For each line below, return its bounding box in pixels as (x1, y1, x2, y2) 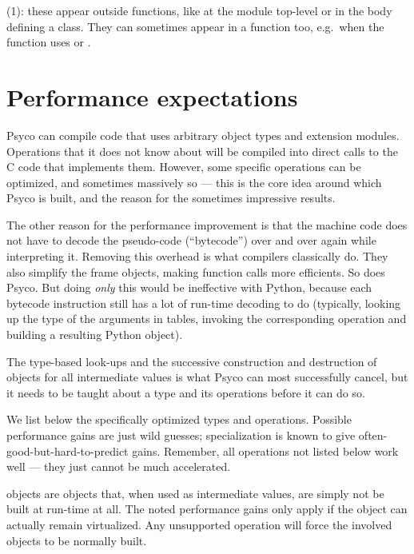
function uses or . (6, 34, 91, 50)
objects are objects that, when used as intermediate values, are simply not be (6, 484, 384, 501)
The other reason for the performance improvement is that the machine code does (6, 216, 408, 233)
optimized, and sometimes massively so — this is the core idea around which (6, 173, 382, 190)
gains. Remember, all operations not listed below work (132, 442, 399, 459)
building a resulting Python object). (6, 326, 183, 343)
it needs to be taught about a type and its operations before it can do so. (6, 384, 365, 401)
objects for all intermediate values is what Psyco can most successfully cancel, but (6, 369, 408, 385)
